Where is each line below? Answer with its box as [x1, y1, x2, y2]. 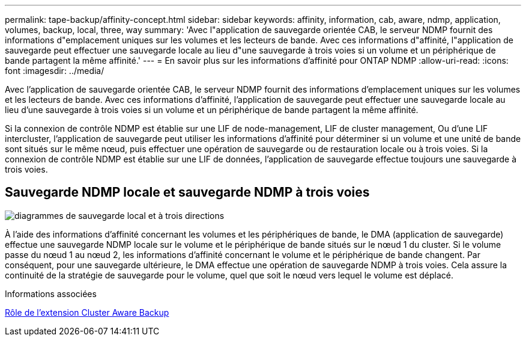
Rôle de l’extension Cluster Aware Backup [5, 307, 169, 318]
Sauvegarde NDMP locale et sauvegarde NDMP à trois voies [5, 185, 370, 200]
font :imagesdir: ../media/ [5, 66, 104, 76]
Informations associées [5, 288, 97, 299]
